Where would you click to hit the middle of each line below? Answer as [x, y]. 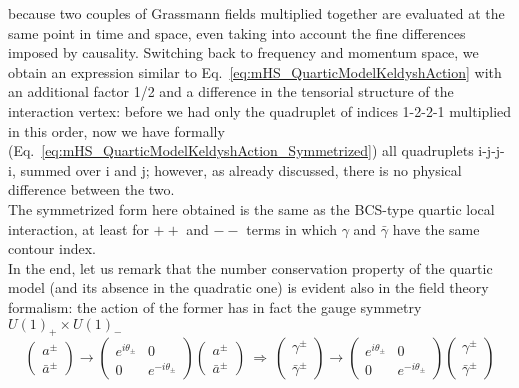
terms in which [291, 228]
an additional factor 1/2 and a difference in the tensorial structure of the [231, 91]
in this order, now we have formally [116, 130]
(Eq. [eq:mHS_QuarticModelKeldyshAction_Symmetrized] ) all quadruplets [241, 150]
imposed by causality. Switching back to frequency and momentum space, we [243, 52]
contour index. [52, 248]
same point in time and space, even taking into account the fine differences [237, 32]
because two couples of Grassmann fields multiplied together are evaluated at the [256, 13]
